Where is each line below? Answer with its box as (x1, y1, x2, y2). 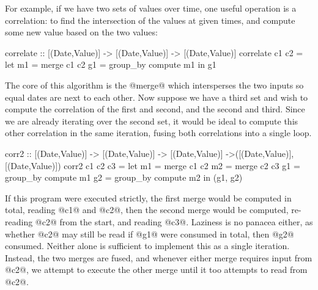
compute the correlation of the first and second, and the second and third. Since (5, 103, 305, 115)
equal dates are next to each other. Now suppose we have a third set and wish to (5, 90, 308, 103)
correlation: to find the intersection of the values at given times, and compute (5, 13, 295, 26)
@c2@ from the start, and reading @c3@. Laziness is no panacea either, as (35, 215, 313, 228)
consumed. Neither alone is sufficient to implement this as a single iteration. (5, 239, 290, 252)
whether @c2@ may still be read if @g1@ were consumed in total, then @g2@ (5, 227, 294, 240)
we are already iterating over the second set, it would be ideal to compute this (5, 114, 298, 127)
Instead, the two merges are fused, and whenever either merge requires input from (5, 251, 312, 264)
